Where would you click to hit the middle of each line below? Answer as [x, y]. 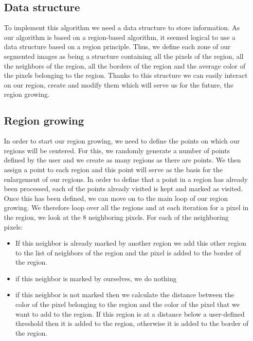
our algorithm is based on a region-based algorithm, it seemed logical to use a [120, 37]
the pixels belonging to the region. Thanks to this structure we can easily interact [126, 75]
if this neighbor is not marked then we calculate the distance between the [125, 295]
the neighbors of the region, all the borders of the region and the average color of [125, 65]
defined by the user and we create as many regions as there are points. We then [123, 160]
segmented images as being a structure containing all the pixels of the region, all [124, 56]
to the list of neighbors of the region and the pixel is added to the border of [128, 252]
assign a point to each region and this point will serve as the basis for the [113, 169]
